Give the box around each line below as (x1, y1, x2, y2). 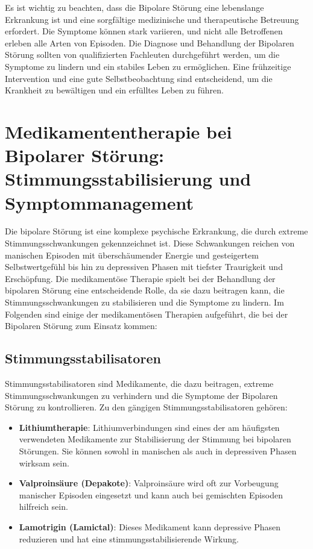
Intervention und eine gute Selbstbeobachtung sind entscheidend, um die (5, 72, 273, 84)
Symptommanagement (5, 190, 194, 215)
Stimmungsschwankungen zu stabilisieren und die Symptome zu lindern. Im (5, 296, 284, 308)
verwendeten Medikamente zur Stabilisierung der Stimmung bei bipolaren (19, 433, 291, 445)
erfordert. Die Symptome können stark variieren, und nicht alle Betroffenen (5, 25, 283, 37)
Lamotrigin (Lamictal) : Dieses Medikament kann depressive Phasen (19, 520, 281, 533)
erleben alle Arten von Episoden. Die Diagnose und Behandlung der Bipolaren (5, 36, 294, 49)
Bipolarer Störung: (5, 143, 164, 168)
